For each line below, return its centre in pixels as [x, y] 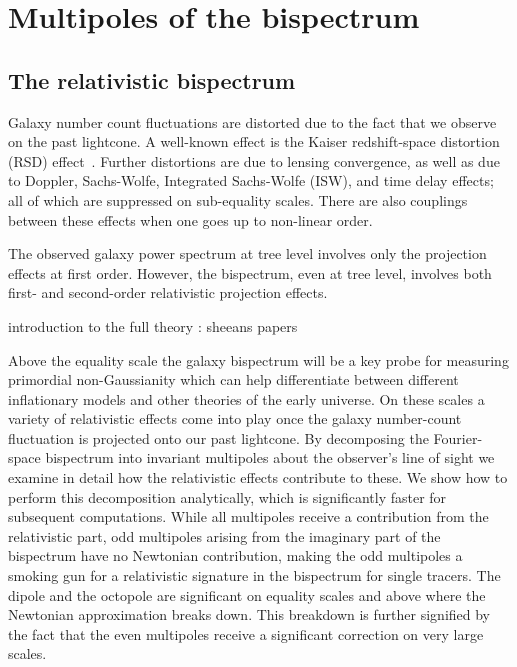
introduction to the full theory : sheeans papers [153, 325]
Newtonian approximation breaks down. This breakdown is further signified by [249, 614]
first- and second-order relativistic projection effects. [168, 292]
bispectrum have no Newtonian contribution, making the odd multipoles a [235, 555]
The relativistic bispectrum [152, 79]
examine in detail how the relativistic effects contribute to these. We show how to [258, 477]
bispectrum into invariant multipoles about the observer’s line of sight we [270, 457]
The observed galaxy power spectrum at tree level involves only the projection [247, 253]
